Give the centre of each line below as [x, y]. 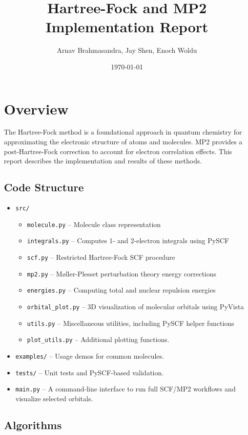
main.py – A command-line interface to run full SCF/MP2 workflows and [125, 389]
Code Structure [44, 187]
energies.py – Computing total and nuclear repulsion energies [121, 290]
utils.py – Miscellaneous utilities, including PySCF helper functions [131, 323]
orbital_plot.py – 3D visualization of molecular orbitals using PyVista [135, 306]
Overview [36, 108]
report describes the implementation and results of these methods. [103, 161]
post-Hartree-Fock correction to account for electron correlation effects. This [118, 151]
